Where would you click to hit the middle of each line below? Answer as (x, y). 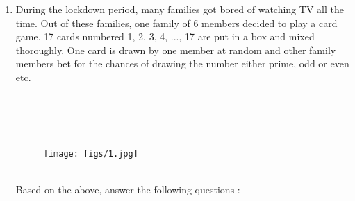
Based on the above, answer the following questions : (128, 190)
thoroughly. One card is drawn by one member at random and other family (176, 50)
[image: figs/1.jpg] (91, 154)
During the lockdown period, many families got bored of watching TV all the (180, 9)
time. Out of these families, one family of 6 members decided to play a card (176, 23)
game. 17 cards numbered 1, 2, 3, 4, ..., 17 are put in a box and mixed (165, 36)
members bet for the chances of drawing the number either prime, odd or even (182, 63)
